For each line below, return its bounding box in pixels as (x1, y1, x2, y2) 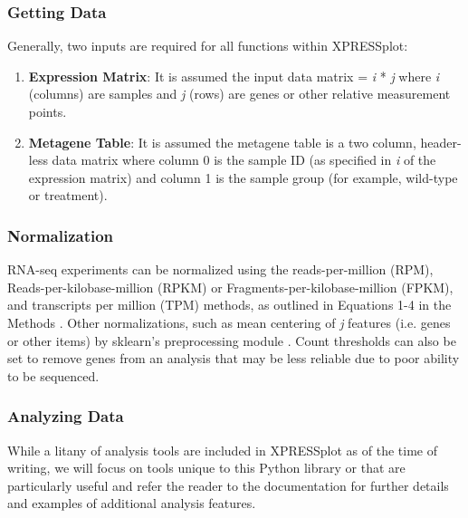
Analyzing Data (7, 405, 124, 427)
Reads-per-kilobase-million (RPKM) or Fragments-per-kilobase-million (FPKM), (7, 277, 454, 296)
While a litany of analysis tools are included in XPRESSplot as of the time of (7, 440, 438, 459)
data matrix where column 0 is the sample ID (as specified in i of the (52, 150, 436, 169)
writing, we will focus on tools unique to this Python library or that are (7, 458, 406, 477)
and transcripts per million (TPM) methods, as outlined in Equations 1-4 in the (7, 295, 452, 314)
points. (28, 102, 67, 120)
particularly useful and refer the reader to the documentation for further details (7, 475, 449, 494)
